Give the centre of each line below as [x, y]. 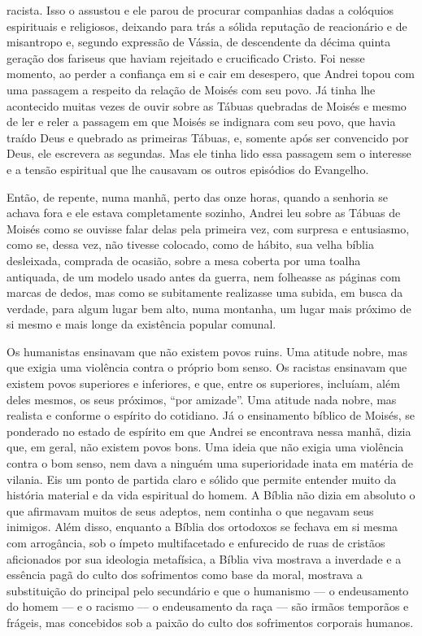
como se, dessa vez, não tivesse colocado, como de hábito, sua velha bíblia [190, 244]
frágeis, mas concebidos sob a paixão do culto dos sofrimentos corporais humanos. [210, 622]
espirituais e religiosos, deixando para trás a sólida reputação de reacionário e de [207, 26]
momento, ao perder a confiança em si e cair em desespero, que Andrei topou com [211, 74]
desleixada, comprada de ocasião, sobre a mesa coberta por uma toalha [184, 260]
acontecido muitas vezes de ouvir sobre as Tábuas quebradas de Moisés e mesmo [207, 105]
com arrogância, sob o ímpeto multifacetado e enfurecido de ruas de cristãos [196, 542]
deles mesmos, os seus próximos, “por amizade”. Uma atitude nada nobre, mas [202, 399]
